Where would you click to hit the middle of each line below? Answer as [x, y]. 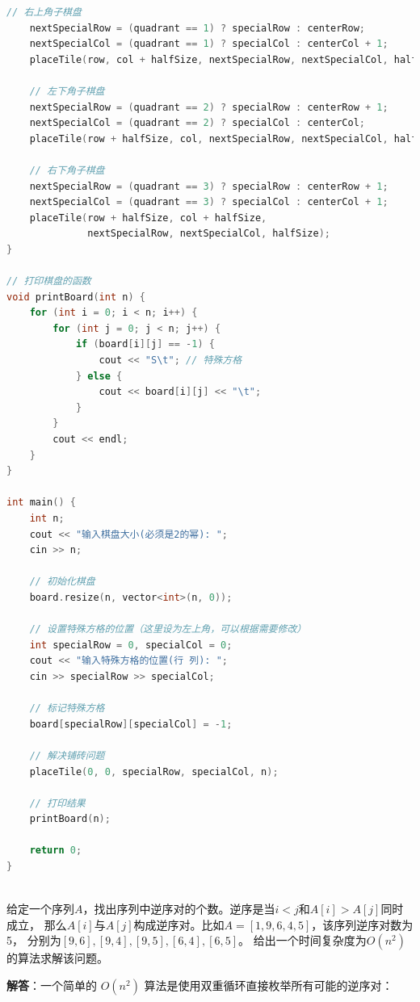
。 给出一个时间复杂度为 [302, 940]
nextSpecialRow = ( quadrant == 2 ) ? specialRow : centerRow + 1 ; [209, 107]
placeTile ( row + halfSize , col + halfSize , [148, 218]
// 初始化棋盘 [62, 582]
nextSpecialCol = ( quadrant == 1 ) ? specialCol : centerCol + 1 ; [209, 44]
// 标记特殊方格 [67, 709]
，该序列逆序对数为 [362, 924]
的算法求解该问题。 [57, 958]
